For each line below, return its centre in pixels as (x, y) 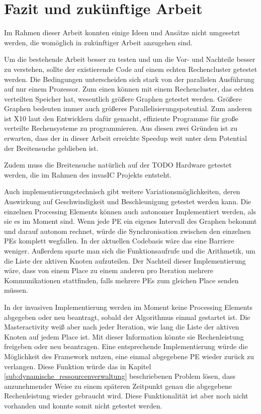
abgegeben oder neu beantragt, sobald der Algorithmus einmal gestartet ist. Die (127, 317)
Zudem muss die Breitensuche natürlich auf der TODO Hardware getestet (118, 165)
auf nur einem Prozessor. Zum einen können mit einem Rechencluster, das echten (129, 89)
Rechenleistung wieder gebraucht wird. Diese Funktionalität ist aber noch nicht (126, 396)
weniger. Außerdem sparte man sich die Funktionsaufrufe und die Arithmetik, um (130, 251)
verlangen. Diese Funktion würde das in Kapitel (78, 366)
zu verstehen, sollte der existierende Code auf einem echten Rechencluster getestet (131, 69)
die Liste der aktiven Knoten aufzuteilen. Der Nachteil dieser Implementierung (125, 260)
